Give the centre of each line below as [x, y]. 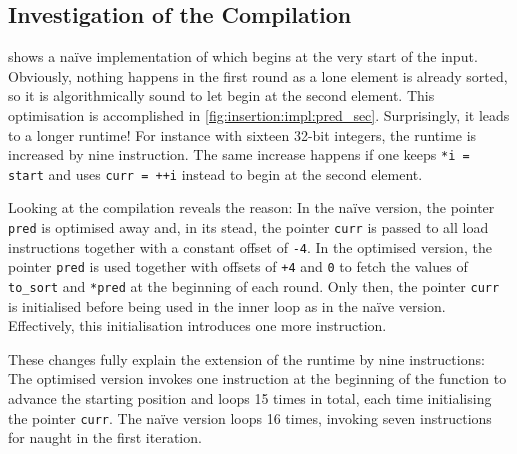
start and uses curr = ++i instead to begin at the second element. [215, 173]
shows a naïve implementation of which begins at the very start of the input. [243, 56]
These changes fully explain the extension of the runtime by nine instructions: [246, 358]
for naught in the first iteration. [105, 437]
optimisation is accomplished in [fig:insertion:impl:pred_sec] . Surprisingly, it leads [259, 114]
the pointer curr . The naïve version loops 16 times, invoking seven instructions [250, 417]
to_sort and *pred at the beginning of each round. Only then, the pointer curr [254, 286]
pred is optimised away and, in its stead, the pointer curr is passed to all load [248, 227]
